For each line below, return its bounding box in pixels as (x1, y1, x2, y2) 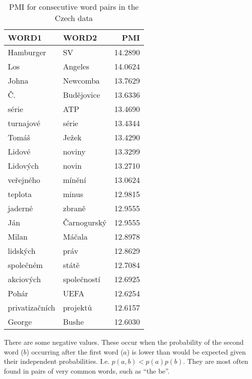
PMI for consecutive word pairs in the (9, 1, 139, 12)
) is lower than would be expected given (126, 346, 246, 357)
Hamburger (8, 46, 46, 58)
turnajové (8, 117, 41, 129)
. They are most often (183, 356, 249, 366)
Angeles (63, 61, 89, 72)
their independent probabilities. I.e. (4, 356, 110, 366)
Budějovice (63, 89, 100, 100)
